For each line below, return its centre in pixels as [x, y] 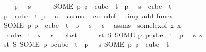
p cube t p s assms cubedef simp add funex [88, 15]
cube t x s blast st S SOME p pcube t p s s [104, 34]
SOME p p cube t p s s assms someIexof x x [92, 25]
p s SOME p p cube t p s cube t [93, 6]
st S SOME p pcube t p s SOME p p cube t [86, 44]
